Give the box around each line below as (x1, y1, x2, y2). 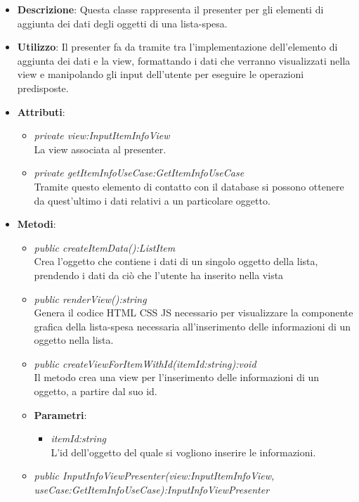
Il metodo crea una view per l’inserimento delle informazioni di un (34, 370, 320, 385)
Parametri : (34, 407, 87, 422)
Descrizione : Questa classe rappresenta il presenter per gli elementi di (17, 2, 324, 16)
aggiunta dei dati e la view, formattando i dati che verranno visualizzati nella (17, 53, 351, 67)
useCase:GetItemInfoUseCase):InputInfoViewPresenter (34, 482, 270, 497)
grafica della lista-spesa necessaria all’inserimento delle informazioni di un (34, 318, 351, 333)
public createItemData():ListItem (34, 240, 176, 255)
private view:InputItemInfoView (34, 128, 170, 143)
